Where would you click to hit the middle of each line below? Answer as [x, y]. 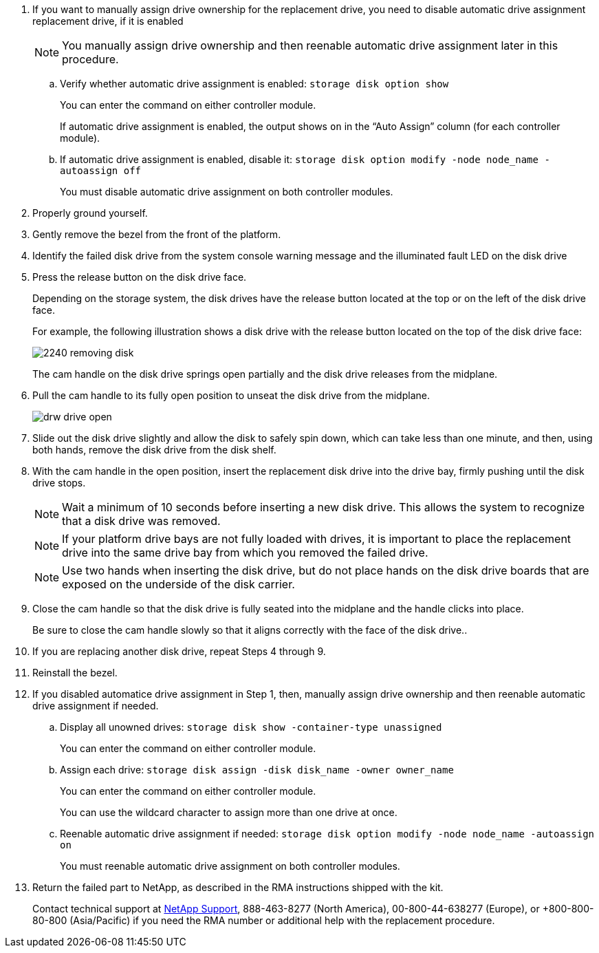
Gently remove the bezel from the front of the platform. [157, 234]
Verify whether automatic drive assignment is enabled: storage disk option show [254, 84]
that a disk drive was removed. [141, 521]
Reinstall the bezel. [75, 673]
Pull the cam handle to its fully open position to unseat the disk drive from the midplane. [231, 395]
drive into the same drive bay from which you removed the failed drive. [245, 553]
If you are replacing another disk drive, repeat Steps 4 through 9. [179, 651]
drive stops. [59, 483]
